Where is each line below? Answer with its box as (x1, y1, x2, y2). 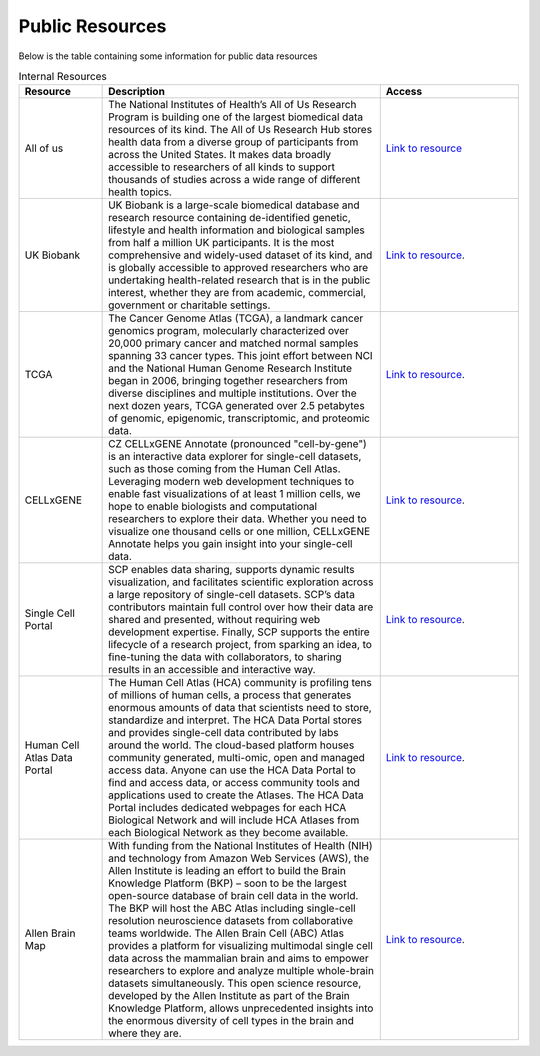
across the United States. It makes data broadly (108, 148, 332, 162)
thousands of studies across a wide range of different (108, 173, 361, 187)
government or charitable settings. (108, 298, 271, 312)
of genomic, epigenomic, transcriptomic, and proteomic (108, 411, 370, 425)
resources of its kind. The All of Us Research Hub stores (108, 123, 373, 137)
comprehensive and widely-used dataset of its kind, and (108, 248, 373, 262)
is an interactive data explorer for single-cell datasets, (108, 450, 362, 464)
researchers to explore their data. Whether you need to (108, 512, 367, 526)
